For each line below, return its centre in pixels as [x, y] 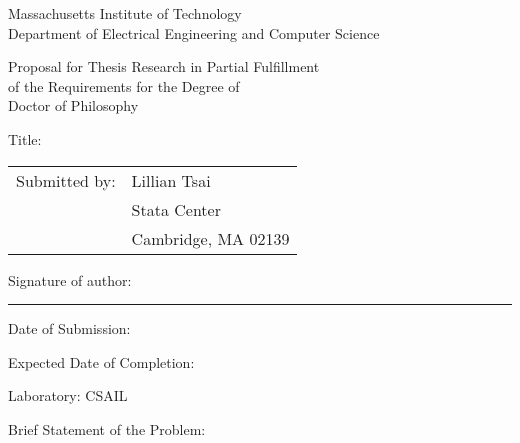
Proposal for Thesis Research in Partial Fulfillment [164, 66]
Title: [25, 138]
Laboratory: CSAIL [68, 395]
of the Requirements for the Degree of [124, 85]
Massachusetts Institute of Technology [125, 13]
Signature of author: [70, 279]
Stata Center [176, 209]
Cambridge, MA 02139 [210, 238]
